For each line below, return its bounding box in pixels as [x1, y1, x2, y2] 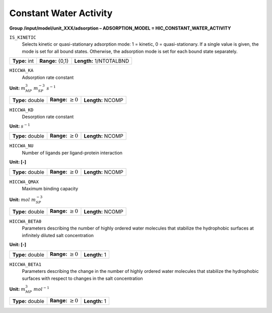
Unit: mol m [9, 196, 36, 202]
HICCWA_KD [9, 107, 34, 113]
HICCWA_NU [9, 143, 34, 149]
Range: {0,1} [39, 58, 69, 65]
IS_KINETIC [9, 34, 36, 40]
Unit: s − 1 [9, 123, 30, 129]
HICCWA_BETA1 [9, 261, 42, 267]
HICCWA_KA [9, 68, 34, 73]
